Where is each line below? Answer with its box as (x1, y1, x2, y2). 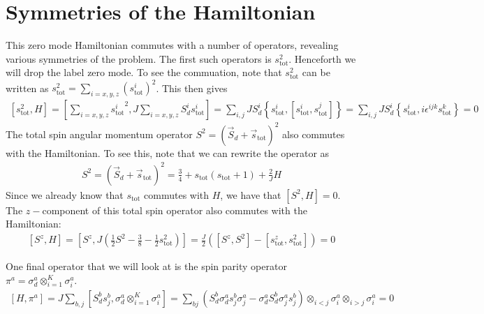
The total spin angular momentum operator (6, 126, 193, 141)
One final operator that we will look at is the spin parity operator (6, 259, 287, 274)
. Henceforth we (288, 51, 356, 66)
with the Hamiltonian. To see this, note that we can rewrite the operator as (6, 145, 330, 160)
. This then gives (156, 80, 228, 95)
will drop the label (6, 65, 85, 80)
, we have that (220, 187, 281, 202)
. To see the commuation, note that (131, 65, 282, 80)
